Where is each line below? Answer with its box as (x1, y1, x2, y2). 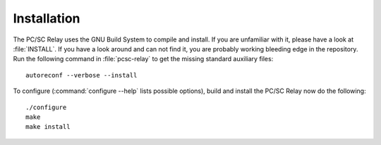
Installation (13, 11, 80, 26)
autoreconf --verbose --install (25, 71, 138, 79)
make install (25, 123, 71, 131)
